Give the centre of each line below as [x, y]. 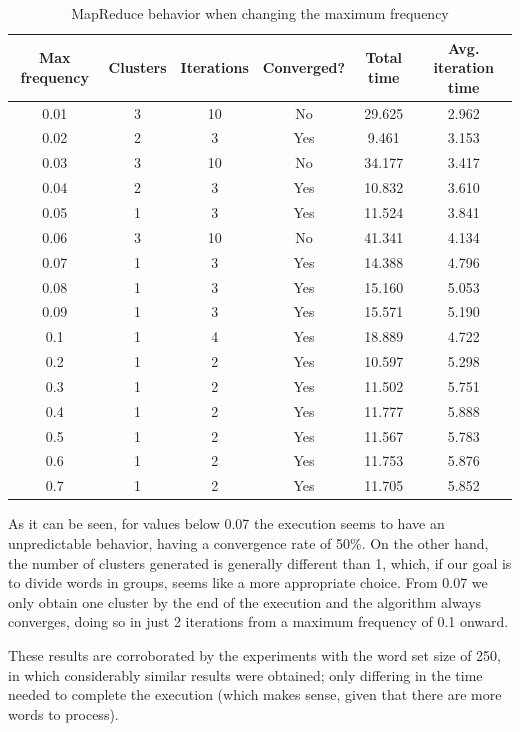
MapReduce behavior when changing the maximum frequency [260, 13]
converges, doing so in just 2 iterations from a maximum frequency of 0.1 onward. [258, 621]
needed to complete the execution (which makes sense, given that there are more [255, 694]
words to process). [63, 713]
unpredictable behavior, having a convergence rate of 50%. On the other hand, [248, 542]
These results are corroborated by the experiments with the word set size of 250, [255, 654]
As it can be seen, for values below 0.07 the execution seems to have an [226, 523]
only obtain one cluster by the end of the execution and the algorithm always [245, 601]
